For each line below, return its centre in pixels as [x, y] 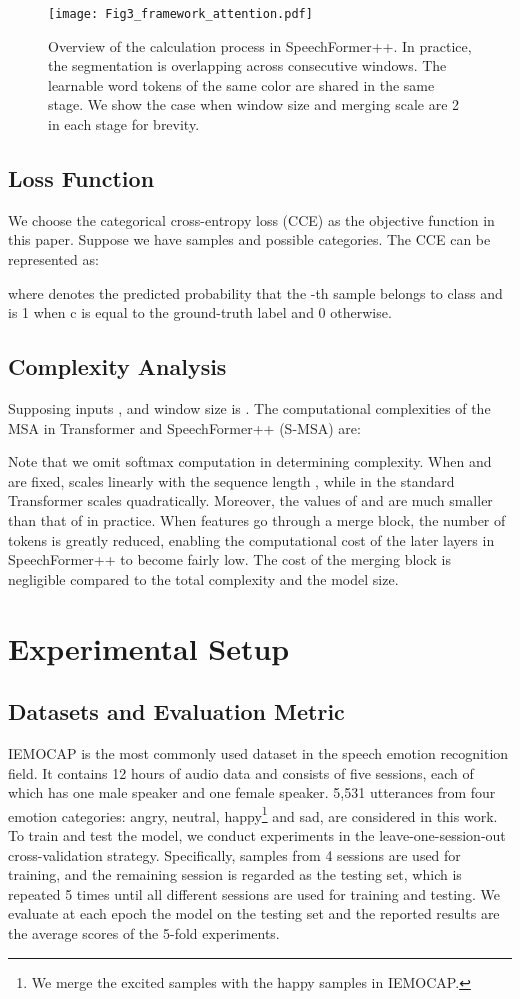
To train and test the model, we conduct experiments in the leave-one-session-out [257, 834]
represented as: [53, 259]
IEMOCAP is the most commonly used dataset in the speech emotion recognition [258, 752]
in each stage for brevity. [124, 124]
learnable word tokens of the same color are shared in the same [241, 84]
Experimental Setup [149, 647]
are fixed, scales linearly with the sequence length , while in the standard [231, 480]
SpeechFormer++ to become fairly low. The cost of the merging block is [230, 559]
